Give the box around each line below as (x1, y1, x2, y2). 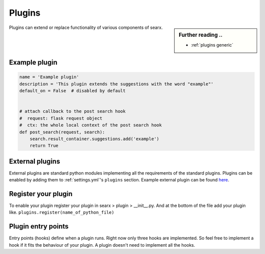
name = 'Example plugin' (19, 74, 79, 80)
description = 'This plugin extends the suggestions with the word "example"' (19, 81, 213, 87)
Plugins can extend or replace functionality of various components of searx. (9, 25, 163, 30)
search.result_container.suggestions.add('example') (29, 136, 159, 142)
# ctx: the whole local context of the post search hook (19, 123, 162, 128)
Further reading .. (179, 31, 223, 38)
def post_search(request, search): (19, 129, 105, 135)
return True (29, 143, 59, 149)
